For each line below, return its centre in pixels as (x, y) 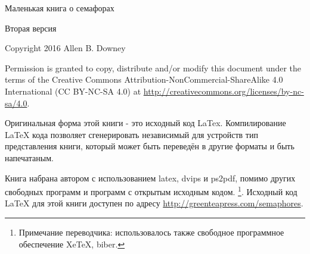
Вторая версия (31, 28)
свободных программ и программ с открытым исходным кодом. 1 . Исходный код (151, 191)
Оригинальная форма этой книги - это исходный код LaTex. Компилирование (145, 123)
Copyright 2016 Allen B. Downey (65, 48)
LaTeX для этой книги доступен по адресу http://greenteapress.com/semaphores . (154, 203)
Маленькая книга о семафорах (60, 8)
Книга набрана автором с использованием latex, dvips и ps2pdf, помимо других (150, 178)
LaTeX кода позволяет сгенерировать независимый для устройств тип (131, 134)
